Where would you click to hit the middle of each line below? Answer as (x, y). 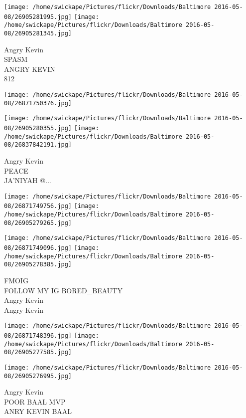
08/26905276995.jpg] (38, 376)
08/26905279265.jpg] (38, 223)
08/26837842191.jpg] (38, 145)
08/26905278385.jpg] (38, 265)
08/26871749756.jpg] (38, 206)
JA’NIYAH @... (28, 180)
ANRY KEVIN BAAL (38, 411)
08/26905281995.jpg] (38, 17)
